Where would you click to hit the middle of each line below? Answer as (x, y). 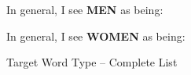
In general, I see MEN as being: (85, 9)
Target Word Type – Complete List (92, 62)
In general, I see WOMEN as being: (96, 36)
